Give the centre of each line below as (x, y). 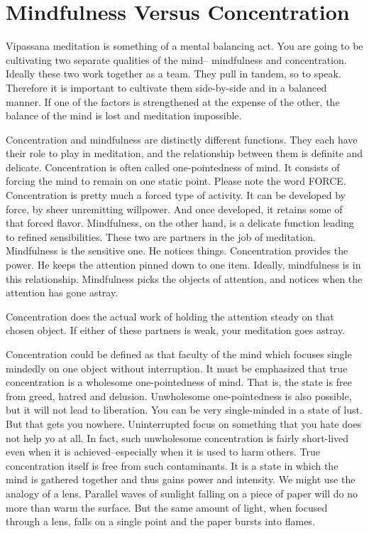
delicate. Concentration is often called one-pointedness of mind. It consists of (173, 167)
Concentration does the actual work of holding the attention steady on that (170, 316)
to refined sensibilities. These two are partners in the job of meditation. (161, 236)
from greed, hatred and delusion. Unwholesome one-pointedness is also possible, (179, 395)
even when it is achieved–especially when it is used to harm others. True (163, 452)
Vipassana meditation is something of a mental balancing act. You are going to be (184, 46)
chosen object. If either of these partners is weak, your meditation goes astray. (176, 330)
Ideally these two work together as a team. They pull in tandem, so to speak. (174, 74)
